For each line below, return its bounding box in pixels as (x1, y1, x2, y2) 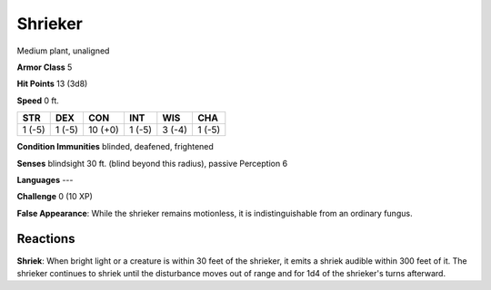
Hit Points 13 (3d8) (16, 78, 88, 90)
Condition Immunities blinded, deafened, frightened (16, 141, 214, 152)
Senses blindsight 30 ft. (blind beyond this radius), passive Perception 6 (16, 158, 288, 169)
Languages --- (16, 174, 74, 185)
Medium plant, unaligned (16, 45, 110, 56)
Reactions (16, 231, 75, 246)
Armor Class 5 (16, 62, 73, 72)
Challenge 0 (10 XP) (16, 191, 93, 202)
